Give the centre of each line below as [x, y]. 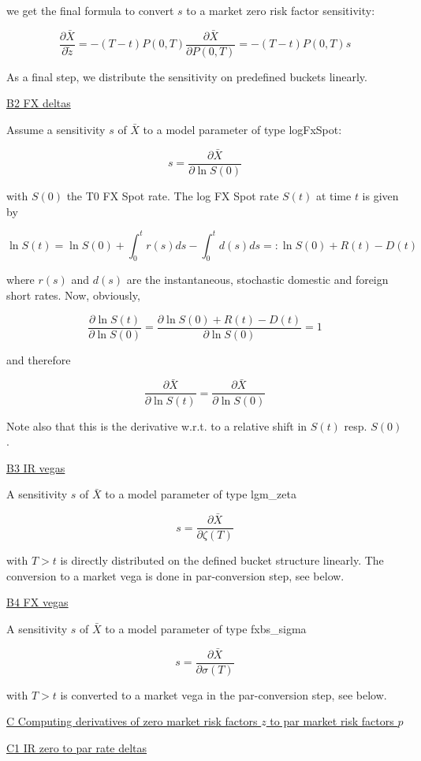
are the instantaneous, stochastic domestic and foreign [257, 280]
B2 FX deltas [39, 103]
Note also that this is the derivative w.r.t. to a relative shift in [157, 425]
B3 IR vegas [36, 467]
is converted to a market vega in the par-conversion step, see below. [224, 694]
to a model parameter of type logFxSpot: [242, 130]
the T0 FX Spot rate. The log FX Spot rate [173, 195]
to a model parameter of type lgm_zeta [201, 494]
